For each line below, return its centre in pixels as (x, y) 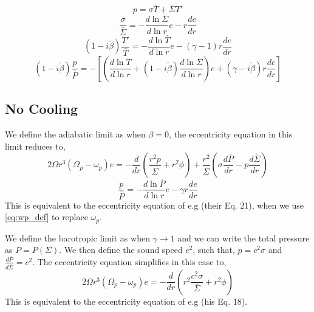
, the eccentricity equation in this (231, 134)
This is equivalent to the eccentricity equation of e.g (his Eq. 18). (126, 301)
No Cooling (42, 109)
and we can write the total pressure (244, 237)
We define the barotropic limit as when (77, 237)
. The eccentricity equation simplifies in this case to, (129, 261)
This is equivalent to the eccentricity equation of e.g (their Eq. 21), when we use (155, 205)
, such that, (214, 250)
